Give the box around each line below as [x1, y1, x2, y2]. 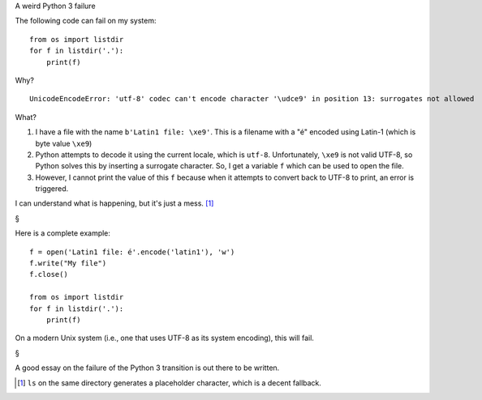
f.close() [29, 270, 68, 279]
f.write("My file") [29, 259, 107, 268]
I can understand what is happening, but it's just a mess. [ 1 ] [15, 198, 214, 208]
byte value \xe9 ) [35, 138, 93, 148]
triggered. [35, 184, 69, 194]
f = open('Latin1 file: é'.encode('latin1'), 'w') [29, 247, 235, 257]
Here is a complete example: [15, 228, 111, 238]
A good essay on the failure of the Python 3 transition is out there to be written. [15, 363, 280, 372]
